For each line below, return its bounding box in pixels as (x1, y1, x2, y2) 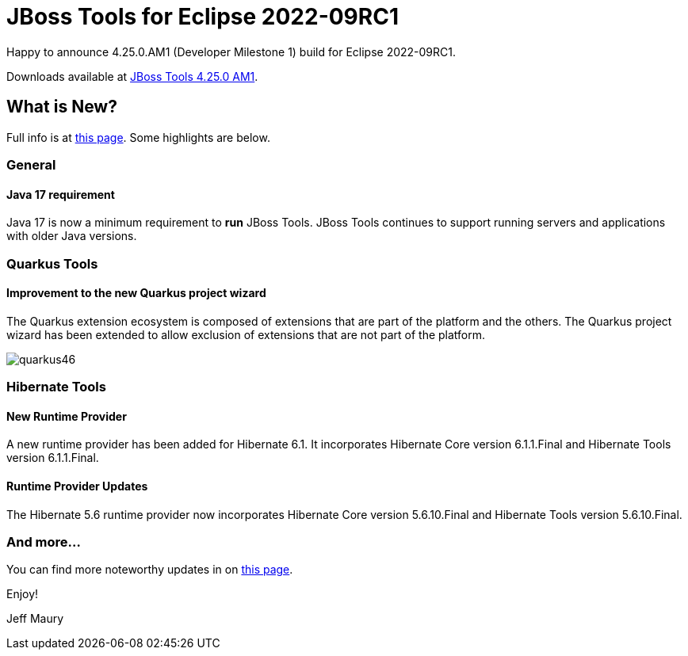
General (6, 156, 56, 173)
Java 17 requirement (6, 187, 115, 201)
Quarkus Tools (6, 255, 98, 272)
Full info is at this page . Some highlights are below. (6, 130, 270, 144)
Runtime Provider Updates (6, 479, 148, 493)
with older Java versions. (6, 229, 137, 243)
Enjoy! (6, 587, 39, 601)
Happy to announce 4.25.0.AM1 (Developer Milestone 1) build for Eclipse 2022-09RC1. (6, 44, 457, 59)
